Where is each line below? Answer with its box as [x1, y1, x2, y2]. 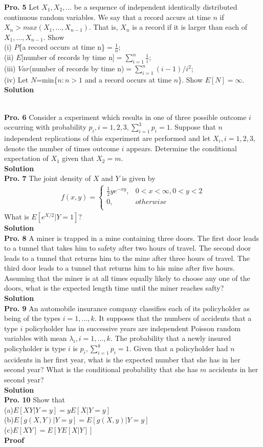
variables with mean [4, 333, 67, 343]
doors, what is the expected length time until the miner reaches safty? [4, 282, 224, 293]
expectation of [4, 153, 49, 164]
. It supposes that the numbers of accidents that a [94, 313, 252, 323]
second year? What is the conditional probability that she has [4, 364, 198, 375]
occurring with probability [4, 121, 86, 132]
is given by [122, 173, 156, 184]
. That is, [89, 22, 118, 32]
